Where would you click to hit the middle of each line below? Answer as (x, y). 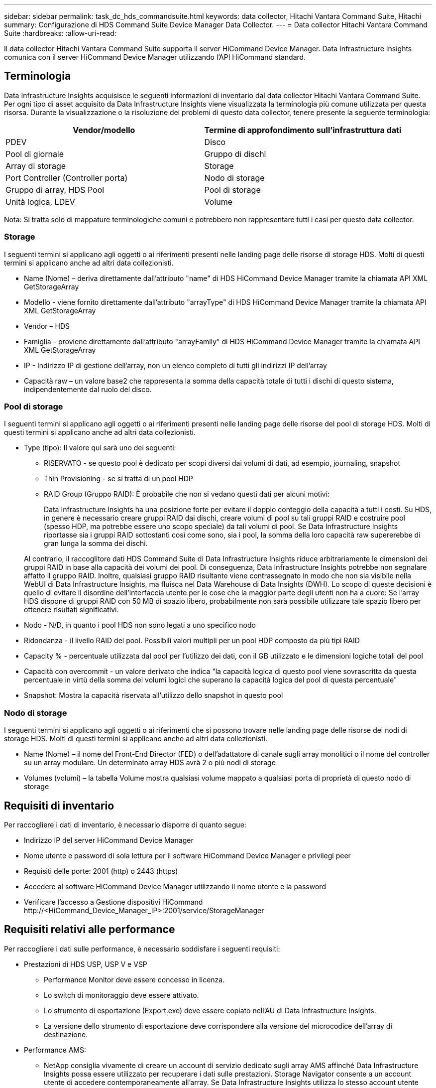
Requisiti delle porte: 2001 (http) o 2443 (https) (101, 871)
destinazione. (66, 1034)
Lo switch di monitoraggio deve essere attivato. (121, 995)
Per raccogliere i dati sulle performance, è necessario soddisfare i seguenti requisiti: (142, 949)
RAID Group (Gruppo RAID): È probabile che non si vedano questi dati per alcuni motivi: (187, 494)
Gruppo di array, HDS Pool (55, 190)
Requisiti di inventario (59, 806)
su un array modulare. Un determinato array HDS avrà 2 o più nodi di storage (150, 763)
